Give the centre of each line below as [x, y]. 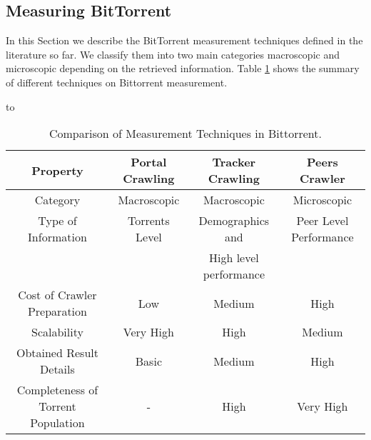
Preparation [57, 311]
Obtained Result [57, 353]
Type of [57, 221]
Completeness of [57, 390]
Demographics [234, 221]
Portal [149, 162]
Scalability [57, 332]
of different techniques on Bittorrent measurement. [117, 82]
